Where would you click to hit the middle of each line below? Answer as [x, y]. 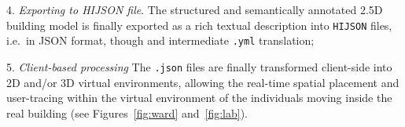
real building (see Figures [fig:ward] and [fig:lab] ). [127, 112]
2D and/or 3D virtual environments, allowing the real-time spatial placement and [203, 82]
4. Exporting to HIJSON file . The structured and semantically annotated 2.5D [195, 9]
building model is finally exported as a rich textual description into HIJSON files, [199, 25]
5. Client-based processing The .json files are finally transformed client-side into [199, 66]
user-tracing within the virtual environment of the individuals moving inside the [199, 98]
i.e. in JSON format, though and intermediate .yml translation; [160, 40]
